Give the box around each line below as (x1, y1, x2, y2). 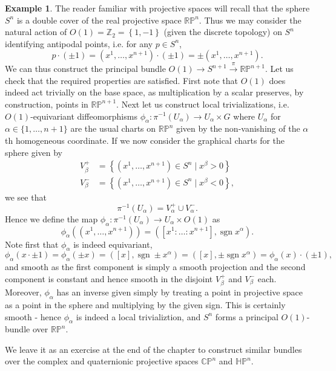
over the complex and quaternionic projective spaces (5, 355, 199, 367)
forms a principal (215, 310, 278, 323)
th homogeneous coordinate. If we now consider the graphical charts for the (5, 134, 285, 146)
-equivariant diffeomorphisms (30, 109, 137, 122)
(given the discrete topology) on (163, 25, 282, 38)
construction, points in (5, 97, 88, 110)
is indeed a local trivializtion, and (76, 310, 201, 323)
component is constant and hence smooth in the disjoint (5, 272, 213, 285)
